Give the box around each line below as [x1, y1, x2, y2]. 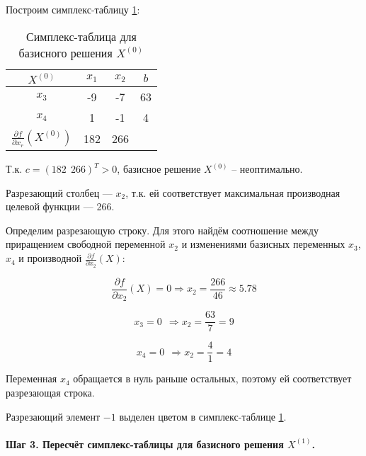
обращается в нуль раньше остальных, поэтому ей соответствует [73, 371, 352, 386]
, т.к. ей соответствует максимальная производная [125, 185, 341, 200]
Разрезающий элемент [6, 409, 101, 423]
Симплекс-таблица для [26, 28, 137, 45]
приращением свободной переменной [6, 236, 166, 251]
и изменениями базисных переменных [181, 236, 345, 251]
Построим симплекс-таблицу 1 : [6, 2, 140, 16]
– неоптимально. [231, 161, 303, 176]
